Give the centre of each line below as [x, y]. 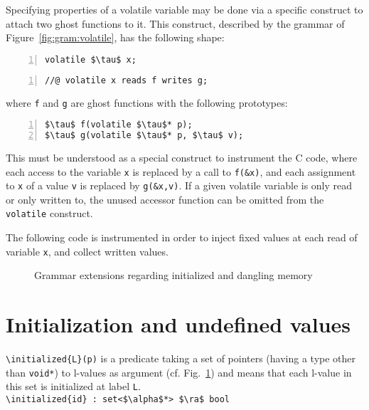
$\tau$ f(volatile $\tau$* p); [119, 125]
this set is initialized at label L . [73, 386]
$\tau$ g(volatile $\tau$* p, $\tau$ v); [144, 136]
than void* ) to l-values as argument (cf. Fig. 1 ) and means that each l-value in [179, 372]
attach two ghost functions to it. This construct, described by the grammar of [175, 23]
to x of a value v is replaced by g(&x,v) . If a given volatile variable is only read [179, 185]
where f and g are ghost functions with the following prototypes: [147, 102]
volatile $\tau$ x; [91, 59]
